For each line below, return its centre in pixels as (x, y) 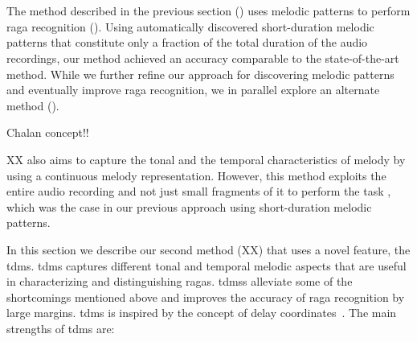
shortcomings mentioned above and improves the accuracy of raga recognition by (206, 297)
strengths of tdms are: (61, 328)
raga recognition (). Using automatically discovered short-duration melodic (190, 26)
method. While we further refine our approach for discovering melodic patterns (200, 74)
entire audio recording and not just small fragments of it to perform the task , (199, 191)
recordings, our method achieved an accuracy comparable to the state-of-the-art (203, 58)
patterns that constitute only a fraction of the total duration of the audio (187, 42)
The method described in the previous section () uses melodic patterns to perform (208, 11)
